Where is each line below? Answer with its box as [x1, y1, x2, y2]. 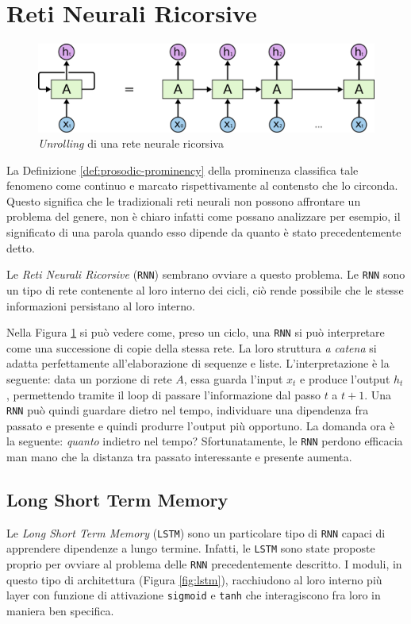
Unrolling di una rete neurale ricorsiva [38, 135, 224, 152]
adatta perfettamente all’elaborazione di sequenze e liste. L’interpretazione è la [6, 355, 390, 372]
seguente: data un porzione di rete [6, 370, 172, 387]
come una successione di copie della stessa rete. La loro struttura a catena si [6, 339, 377, 356]
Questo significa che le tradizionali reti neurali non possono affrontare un [6, 192, 361, 209]
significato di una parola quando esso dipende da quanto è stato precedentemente [6, 224, 401, 241]
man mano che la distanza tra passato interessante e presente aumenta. [6, 449, 352, 465]
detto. [6, 239, 35, 256]
